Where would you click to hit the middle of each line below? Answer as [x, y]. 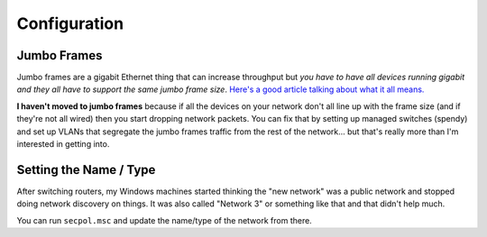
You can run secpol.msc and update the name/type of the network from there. [165, 220]
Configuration [70, 23]
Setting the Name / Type [86, 170]
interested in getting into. [63, 144]
